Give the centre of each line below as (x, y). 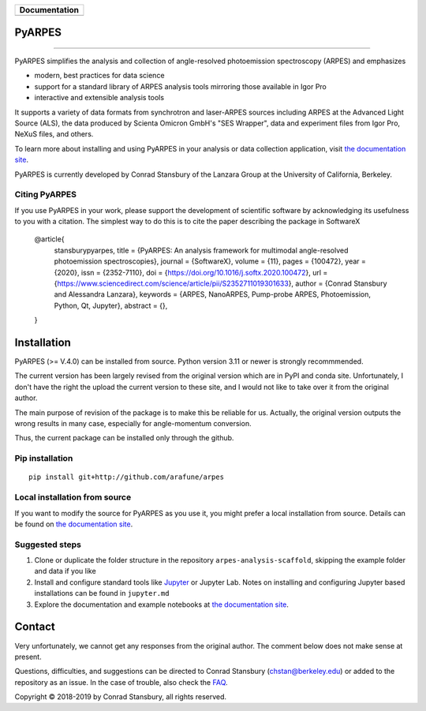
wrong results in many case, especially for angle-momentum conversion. (133, 424)
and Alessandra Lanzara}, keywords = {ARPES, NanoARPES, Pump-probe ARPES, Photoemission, (212, 294)
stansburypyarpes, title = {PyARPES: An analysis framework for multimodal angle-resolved (201, 250)
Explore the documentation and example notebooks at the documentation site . (162, 604)
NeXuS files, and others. (54, 134)
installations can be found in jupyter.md (102, 593)
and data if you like (65, 571)
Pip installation (44, 458)
